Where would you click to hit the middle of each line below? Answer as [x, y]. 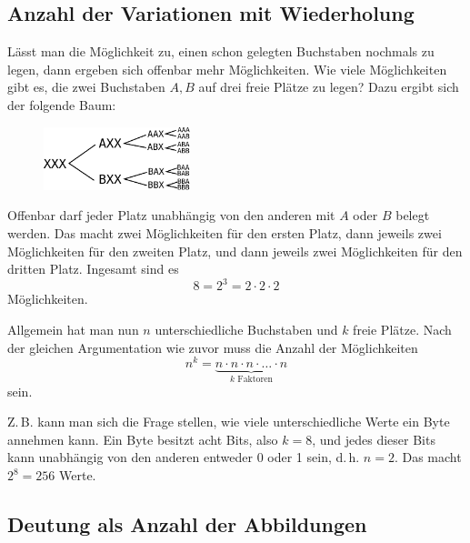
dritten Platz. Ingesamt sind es [93, 269]
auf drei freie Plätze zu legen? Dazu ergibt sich [329, 87]
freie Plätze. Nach [402, 329]
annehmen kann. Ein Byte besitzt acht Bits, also [143, 439]
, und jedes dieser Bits [374, 439]
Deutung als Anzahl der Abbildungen [187, 524]
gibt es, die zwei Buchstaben [86, 87]
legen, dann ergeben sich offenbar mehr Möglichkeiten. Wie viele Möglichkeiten [227, 69]
